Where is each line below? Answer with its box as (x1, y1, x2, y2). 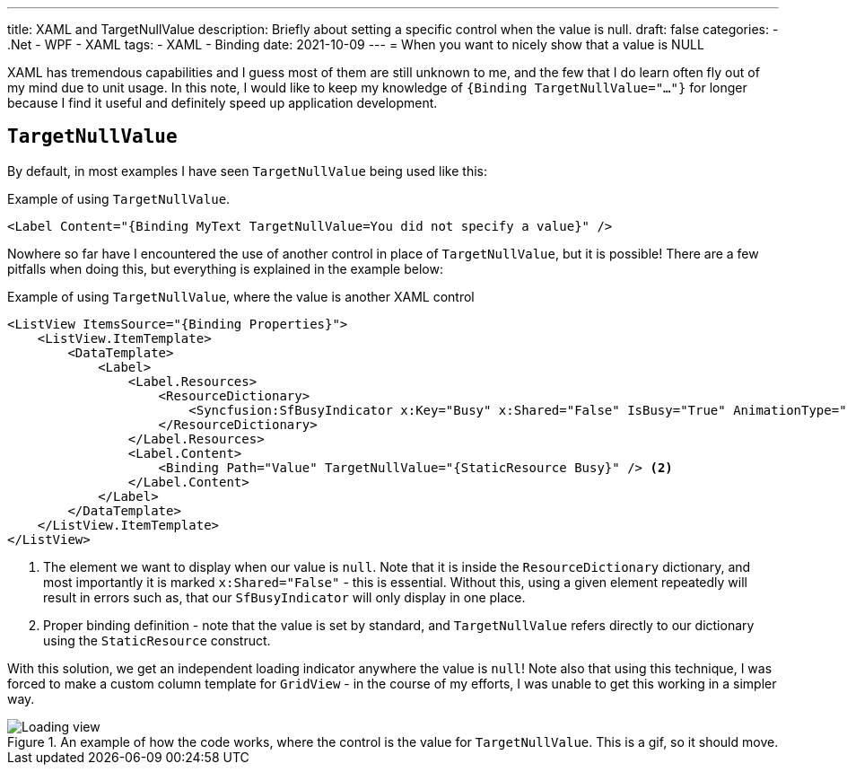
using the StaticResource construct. (43, 632, 271, 648)
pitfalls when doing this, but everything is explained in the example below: (7, 260, 443, 276)
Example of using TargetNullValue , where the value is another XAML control (7, 288, 475, 304)
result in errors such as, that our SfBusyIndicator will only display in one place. (43, 589, 526, 605)
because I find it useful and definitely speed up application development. (7, 95, 438, 110)
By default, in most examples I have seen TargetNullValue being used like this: (7, 162, 487, 179)
